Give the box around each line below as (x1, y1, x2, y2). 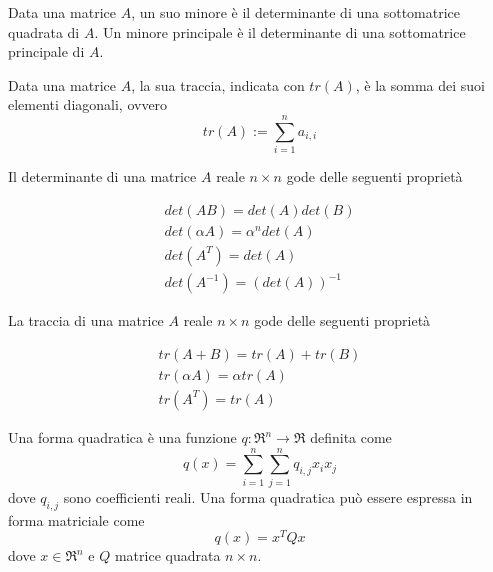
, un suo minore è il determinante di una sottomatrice (131, 2, 460, 22)
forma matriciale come (8, 509, 145, 530)
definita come (310, 427, 392, 447)
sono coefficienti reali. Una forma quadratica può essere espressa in (63, 486, 473, 507)
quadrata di (8, 21, 80, 42)
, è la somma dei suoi (355, 74, 485, 95)
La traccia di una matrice (8, 310, 164, 331)
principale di (8, 41, 85, 62)
